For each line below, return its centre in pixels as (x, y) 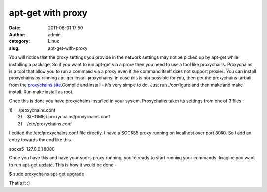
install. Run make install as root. (41, 92)
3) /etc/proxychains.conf (45, 124)
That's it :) (20, 183)
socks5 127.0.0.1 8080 (32, 149)
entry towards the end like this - (42, 140)
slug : (14, 48)
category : (20, 41)
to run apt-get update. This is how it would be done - (63, 165)
